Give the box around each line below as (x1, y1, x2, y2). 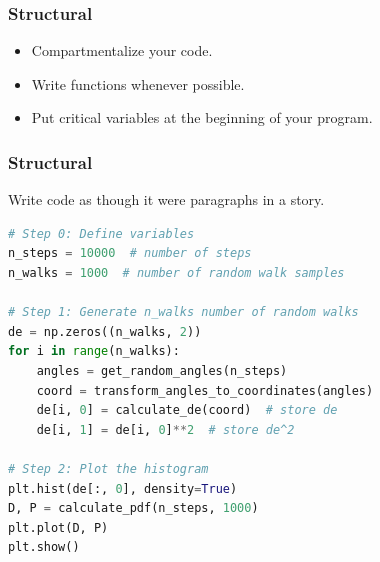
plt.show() (8, 540, 80, 555)
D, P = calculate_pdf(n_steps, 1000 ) (8, 501, 259, 516)
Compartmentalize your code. (31, 40, 213, 61)
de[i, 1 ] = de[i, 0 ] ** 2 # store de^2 (36, 422, 295, 437)
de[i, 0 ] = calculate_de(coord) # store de (36, 403, 338, 418)
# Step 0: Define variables (8, 226, 195, 241)
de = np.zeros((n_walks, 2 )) (8, 324, 202, 339)
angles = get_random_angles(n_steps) (36, 363, 288, 378)
